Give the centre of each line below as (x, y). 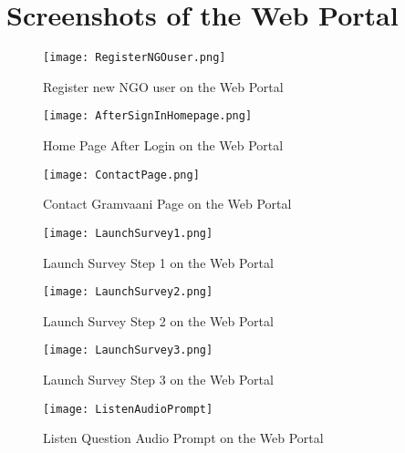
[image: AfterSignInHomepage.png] (148, 116)
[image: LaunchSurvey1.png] (128, 233)
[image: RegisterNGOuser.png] (135, 58)
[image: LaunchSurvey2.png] (128, 292)
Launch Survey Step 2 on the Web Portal (158, 320)
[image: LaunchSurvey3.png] (128, 350)
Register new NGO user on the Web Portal (163, 86)
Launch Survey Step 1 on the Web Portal (158, 262)
